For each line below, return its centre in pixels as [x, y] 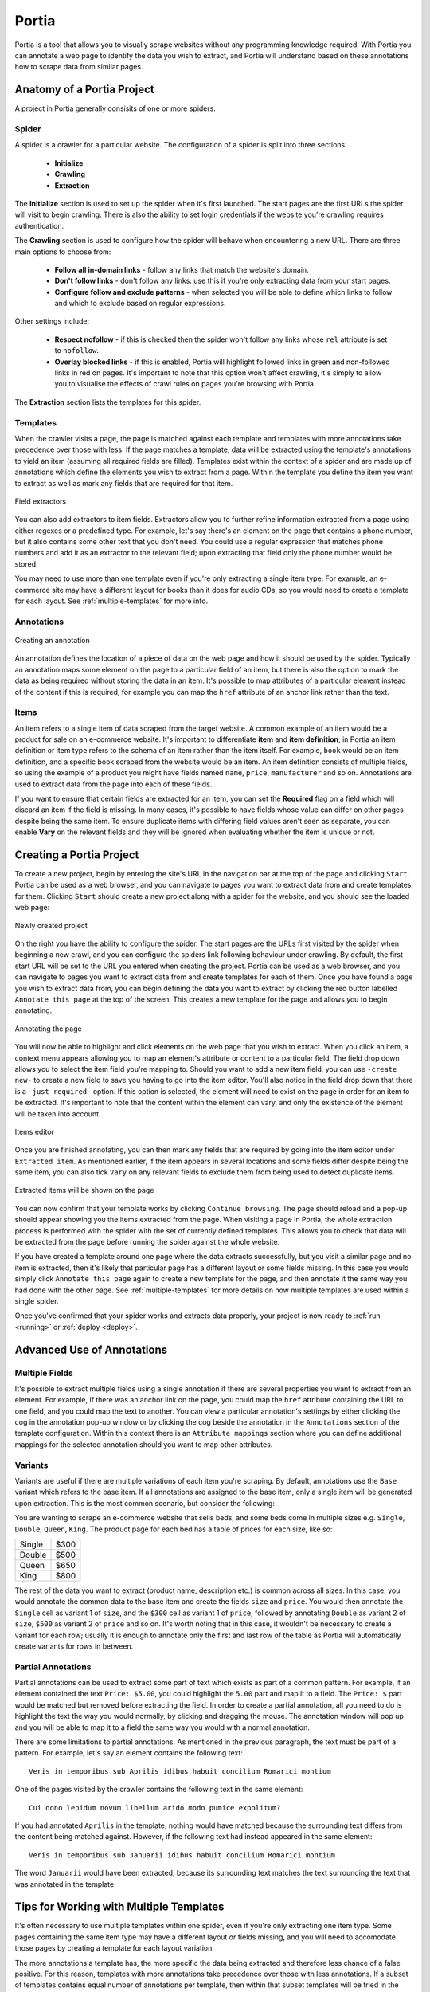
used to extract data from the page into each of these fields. [113, 784]
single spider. [37, 1301]
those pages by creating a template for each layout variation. [115, 1948]
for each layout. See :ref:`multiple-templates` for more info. [111, 601]
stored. [27, 564]
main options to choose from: [63, 252]
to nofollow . [77, 351]
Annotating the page [49, 1029]
